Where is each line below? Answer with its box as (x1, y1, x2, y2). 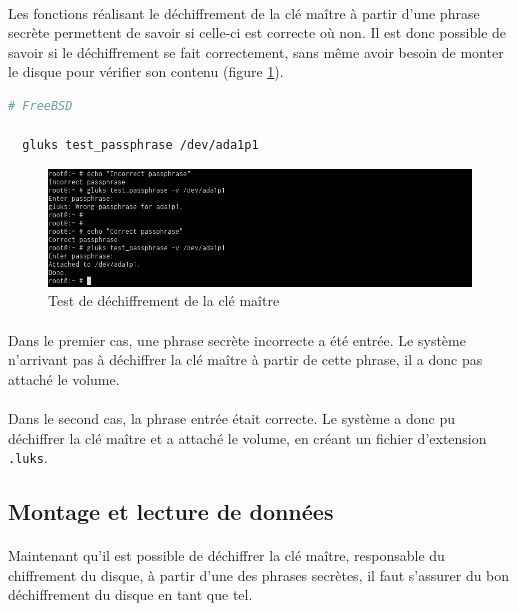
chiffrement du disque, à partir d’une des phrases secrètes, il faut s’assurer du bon (8, 564, 510, 585)
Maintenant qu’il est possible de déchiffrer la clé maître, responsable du (8, 545, 445, 566)
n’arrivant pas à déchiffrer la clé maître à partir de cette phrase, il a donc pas (8, 349, 483, 370)
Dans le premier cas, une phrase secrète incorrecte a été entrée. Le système (8, 329, 466, 350)
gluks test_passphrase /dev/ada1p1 (22, 138, 259, 153)
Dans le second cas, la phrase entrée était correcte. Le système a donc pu (8, 407, 455, 428)
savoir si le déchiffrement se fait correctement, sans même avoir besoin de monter (8, 41, 504, 62)
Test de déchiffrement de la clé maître (48, 290, 280, 311)
